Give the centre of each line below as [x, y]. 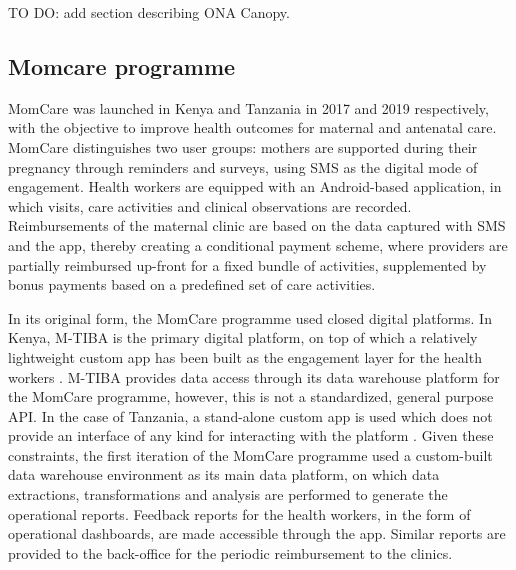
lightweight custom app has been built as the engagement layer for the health [245, 356]
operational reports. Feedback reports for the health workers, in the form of [239, 513]
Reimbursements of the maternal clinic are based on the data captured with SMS [257, 225]
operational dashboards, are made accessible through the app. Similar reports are [257, 533]
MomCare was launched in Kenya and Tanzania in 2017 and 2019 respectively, [248, 107]
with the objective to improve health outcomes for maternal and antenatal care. [252, 127]
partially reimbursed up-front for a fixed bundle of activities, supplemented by [247, 264]
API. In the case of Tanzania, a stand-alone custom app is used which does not [250, 415]
